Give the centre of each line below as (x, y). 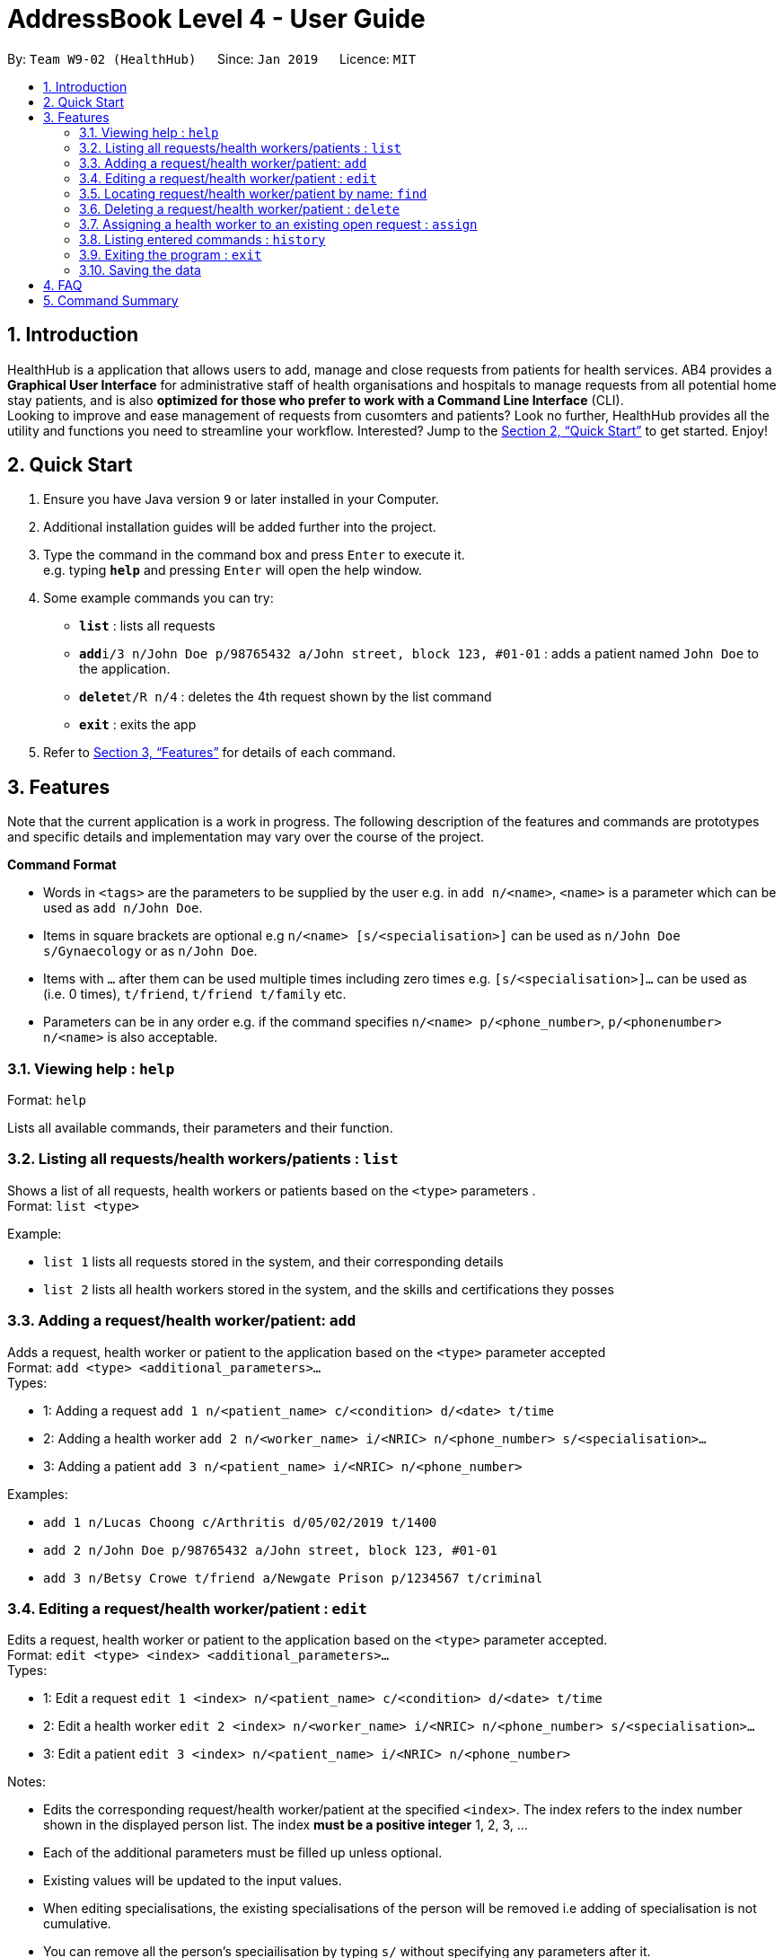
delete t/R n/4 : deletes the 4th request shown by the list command (286, 697)
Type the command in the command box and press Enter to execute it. (254, 555)
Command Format (62, 865)
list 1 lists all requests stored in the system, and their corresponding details (273, 1261)
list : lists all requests (147, 626)
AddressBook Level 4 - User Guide (216, 19)
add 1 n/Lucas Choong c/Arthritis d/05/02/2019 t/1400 (240, 1522)
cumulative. (77, 1924)
